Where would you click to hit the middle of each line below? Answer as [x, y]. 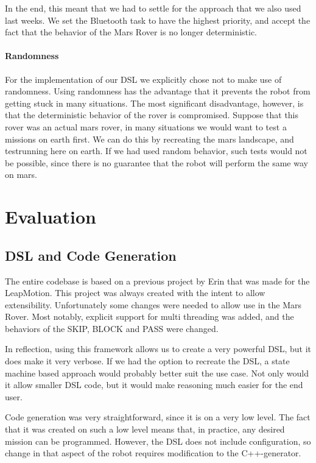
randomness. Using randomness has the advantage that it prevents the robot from [158, 91]
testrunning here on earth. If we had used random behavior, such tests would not [156, 151]
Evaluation [51, 217]
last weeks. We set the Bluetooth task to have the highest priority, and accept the [158, 20]
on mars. [21, 175]
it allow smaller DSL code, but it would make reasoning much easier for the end [154, 385]
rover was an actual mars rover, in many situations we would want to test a [146, 126]
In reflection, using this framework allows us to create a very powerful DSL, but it [158, 349]
